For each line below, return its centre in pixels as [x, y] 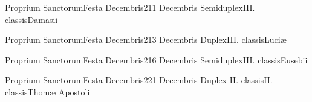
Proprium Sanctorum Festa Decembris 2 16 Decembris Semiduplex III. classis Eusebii [156, 59]
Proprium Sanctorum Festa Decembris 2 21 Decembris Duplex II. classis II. [139, 80]
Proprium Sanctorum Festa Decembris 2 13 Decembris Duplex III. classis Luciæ [146, 40]
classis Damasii [31, 19]
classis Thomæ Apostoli [47, 91]
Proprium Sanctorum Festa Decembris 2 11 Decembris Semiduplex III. [130, 7]
